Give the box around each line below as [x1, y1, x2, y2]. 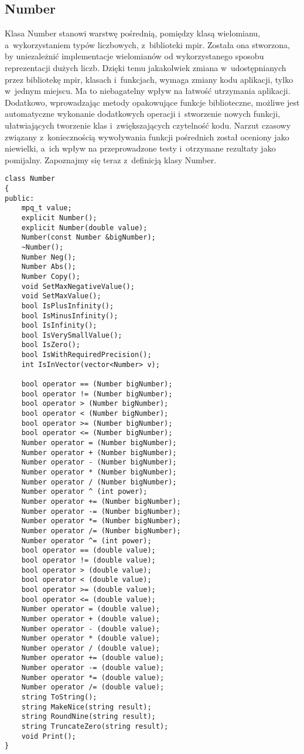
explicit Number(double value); [21, 223, 148, 232]
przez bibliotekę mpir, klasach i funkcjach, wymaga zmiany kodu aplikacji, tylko [5, 73, 293, 85]
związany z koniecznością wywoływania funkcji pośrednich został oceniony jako [5, 130, 289, 143]
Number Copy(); [21, 272, 80, 281]
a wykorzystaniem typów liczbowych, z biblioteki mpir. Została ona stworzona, [5, 38, 290, 51]
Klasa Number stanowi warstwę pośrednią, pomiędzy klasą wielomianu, [5, 27, 261, 39]
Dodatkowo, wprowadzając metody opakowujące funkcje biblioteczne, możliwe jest [5, 96, 300, 108]
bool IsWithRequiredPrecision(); [21, 351, 152, 359]
